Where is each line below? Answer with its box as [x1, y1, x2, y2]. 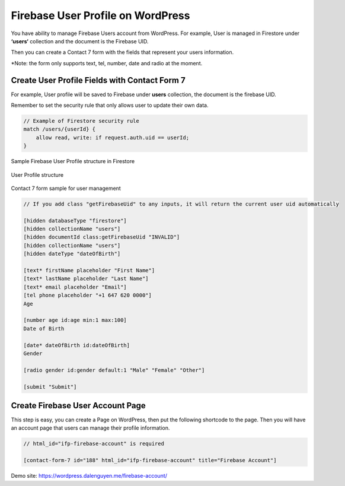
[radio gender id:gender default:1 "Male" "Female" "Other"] [23, 367, 205, 373]
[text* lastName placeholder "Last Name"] [23, 275, 149, 282]
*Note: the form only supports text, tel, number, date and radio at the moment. [11, 59, 203, 66]
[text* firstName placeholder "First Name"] [23, 267, 155, 274]
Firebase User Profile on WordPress [11, 9, 190, 22]
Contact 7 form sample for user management [11, 185, 121, 192]
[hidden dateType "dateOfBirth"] [23, 250, 121, 258]
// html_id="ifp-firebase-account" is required [23, 440, 164, 447]
